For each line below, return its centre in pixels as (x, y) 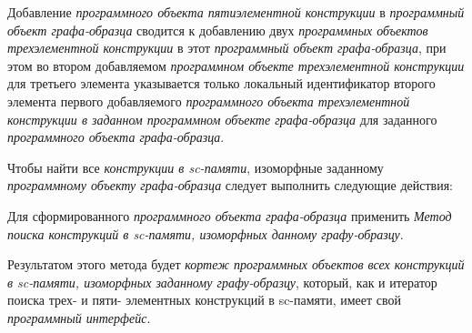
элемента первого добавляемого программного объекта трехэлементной (209, 101)
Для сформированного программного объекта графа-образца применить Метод (230, 215)
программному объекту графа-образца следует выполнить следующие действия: (230, 185)
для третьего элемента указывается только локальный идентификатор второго (221, 83)
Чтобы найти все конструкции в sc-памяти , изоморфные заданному (196, 167)
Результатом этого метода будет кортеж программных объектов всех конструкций (236, 264)
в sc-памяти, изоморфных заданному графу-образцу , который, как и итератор (222, 282)
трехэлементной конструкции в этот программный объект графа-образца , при (227, 48)
